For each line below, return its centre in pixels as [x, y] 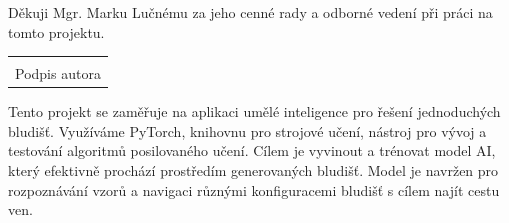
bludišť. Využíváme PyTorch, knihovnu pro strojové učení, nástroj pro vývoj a [247, 130]
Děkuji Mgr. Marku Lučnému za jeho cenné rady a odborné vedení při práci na [250, 12]
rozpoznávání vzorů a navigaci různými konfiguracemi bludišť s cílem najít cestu [254, 189]
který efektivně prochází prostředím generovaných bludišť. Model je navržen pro [253, 170]
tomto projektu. [56, 31]
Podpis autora [58, 73]
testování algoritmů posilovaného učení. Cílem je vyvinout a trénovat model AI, [252, 150]
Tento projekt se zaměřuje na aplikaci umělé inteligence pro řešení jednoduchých [254, 111]
